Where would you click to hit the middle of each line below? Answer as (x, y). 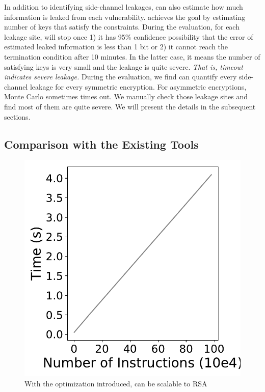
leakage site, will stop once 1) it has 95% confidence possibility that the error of (129, 36)
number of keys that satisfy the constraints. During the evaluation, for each (122, 27)
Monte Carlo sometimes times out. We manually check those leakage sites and (126, 96)
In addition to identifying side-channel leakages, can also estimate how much (124, 7)
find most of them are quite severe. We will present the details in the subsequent (130, 106)
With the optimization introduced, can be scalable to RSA (116, 383)
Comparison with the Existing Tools (101, 144)
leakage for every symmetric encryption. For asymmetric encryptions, (138, 86)
